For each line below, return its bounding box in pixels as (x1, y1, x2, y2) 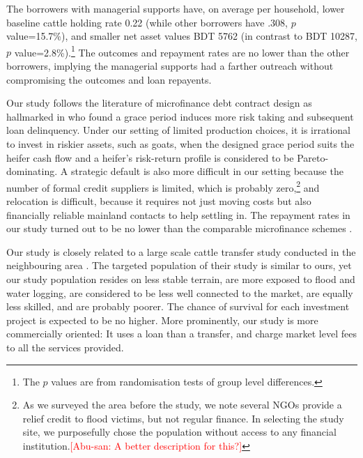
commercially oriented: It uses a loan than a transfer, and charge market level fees (6, 326, 357, 341)
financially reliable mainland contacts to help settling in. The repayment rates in (6, 207, 350, 222)
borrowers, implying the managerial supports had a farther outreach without (6, 59, 334, 73)
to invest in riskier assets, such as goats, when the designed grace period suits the (6, 137, 355, 151)
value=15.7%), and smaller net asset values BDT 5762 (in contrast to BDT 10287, (6, 29, 358, 43)
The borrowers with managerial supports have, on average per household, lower (6, 1, 345, 15)
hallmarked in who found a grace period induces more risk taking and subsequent (6, 109, 354, 123)
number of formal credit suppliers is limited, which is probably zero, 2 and (6, 178, 320, 194)
